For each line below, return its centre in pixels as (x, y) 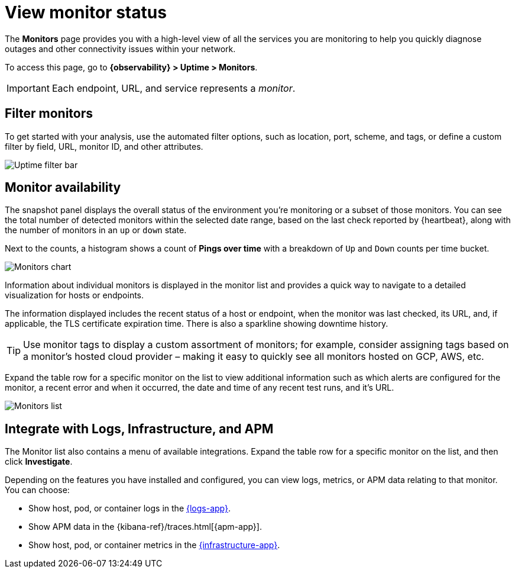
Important (28, 88)
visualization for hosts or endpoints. (75, 295)
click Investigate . (39, 462)
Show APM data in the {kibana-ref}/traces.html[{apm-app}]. (145, 527)
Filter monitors (49, 114)
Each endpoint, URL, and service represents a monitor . (174, 88)
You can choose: (37, 490)
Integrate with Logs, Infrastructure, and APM (139, 429)
